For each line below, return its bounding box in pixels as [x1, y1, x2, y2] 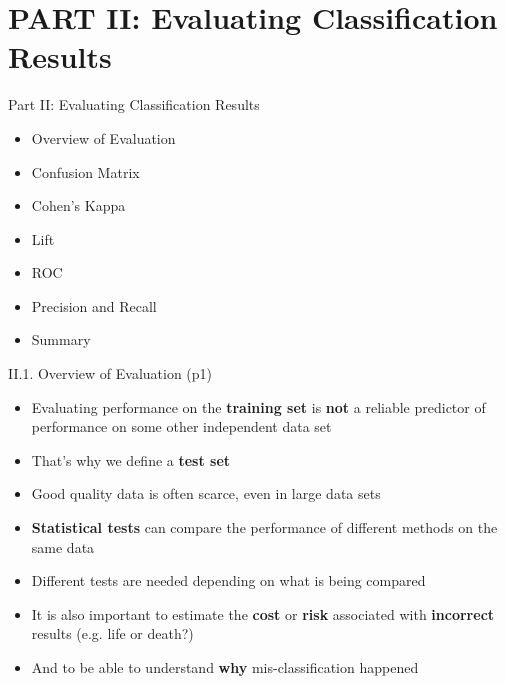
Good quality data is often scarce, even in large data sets [31, 483, 381, 504]
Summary [31, 329, 91, 350]
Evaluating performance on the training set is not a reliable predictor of [31, 396, 486, 417]
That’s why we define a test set [31, 449, 231, 470]
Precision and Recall [31, 295, 157, 316]
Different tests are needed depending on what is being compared [31, 570, 426, 591]
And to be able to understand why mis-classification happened [31, 657, 419, 677]
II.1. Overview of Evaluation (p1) [8, 363, 213, 384]
